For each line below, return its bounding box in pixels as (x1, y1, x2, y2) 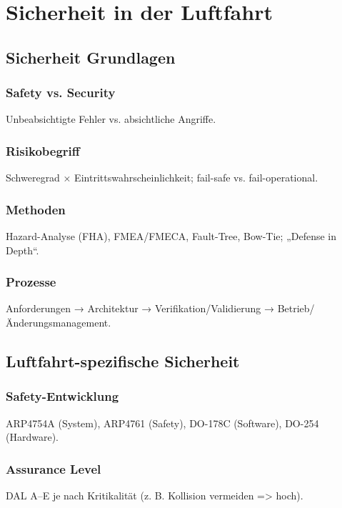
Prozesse (6, 273, 56, 291)
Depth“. (6, 242, 39, 257)
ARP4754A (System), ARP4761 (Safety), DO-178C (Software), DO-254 (6, 415, 319, 430)
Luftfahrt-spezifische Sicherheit (6, 349, 240, 372)
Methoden (6, 200, 66, 218)
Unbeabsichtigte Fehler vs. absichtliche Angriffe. (6, 111, 216, 126)
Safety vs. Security (6, 84, 116, 101)
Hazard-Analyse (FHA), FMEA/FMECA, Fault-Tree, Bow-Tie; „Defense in (6, 229, 337, 243)
